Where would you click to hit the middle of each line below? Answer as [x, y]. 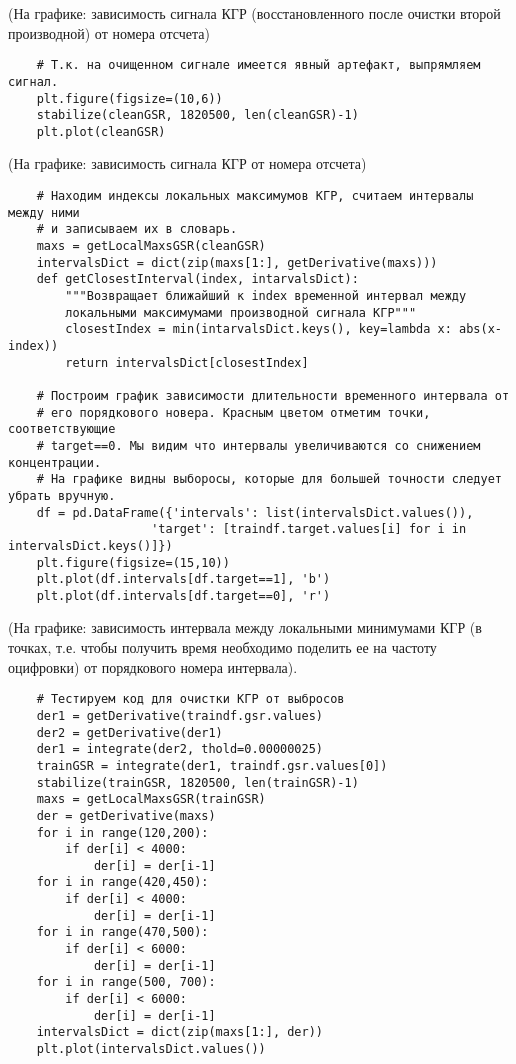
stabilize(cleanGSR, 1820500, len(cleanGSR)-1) [197, 115]
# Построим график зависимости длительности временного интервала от [273, 395]
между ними [44, 212]
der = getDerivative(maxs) [126, 815]
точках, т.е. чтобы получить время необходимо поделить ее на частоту [222, 647]
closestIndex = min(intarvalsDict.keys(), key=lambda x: [258, 329]
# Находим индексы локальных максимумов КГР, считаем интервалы [255, 196]
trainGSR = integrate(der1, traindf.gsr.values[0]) [212, 765]
